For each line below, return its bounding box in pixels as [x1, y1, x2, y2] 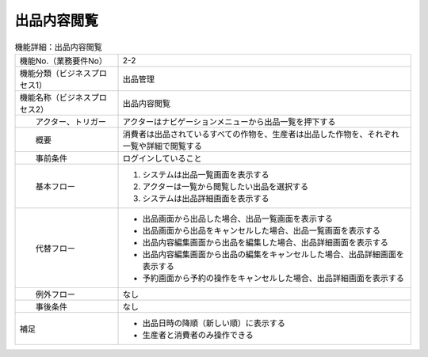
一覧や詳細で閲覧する [122, 140, 202, 151]
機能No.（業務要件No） [19, 55, 107, 66]
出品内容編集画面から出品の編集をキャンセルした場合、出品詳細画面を [142, 249, 404, 260]
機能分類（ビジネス [19, 67, 91, 78]
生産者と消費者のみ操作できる [142, 329, 254, 340]
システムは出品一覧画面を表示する [142, 169, 269, 180]
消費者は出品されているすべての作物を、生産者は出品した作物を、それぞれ [122, 128, 399, 139]
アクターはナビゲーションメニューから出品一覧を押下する [122, 116, 336, 127]
